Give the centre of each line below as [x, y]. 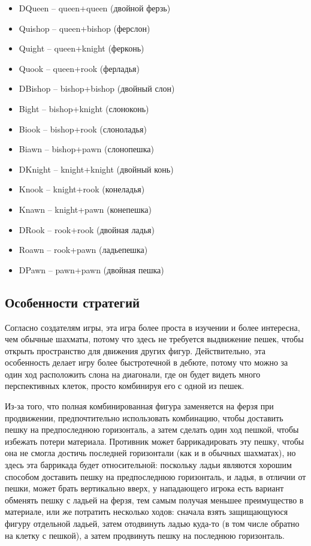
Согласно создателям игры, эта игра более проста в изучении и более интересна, [153, 327]
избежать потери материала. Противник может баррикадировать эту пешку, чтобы [155, 441]
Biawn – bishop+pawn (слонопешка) [86, 149]
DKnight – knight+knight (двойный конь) [96, 169]
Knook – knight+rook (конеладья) [82, 189]
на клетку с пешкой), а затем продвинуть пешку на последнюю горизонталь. [145, 535]
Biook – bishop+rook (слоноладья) [83, 129]
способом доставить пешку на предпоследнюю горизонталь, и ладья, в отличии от [155, 476]
